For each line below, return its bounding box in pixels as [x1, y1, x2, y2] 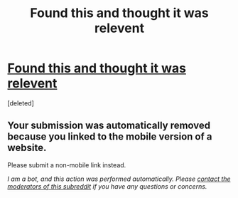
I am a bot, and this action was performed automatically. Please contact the [7, 174, 231, 183]
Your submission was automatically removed [7, 120, 211, 132]
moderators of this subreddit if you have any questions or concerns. [7, 182, 207, 190]
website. [7, 142, 47, 154]
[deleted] [7, 98, 34, 108]
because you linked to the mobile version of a [7, 130, 212, 143]
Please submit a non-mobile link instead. [7, 160, 126, 169]
